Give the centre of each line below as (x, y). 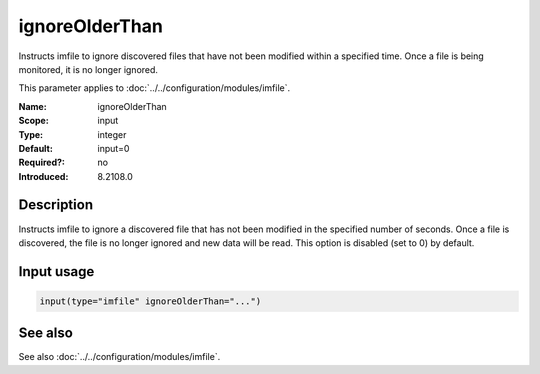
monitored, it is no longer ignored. (88, 69)
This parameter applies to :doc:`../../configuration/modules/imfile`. (154, 88)
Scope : (33, 121)
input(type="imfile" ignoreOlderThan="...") (150, 301)
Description (56, 205)
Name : (32, 106)
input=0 (113, 148)
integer (112, 134)
